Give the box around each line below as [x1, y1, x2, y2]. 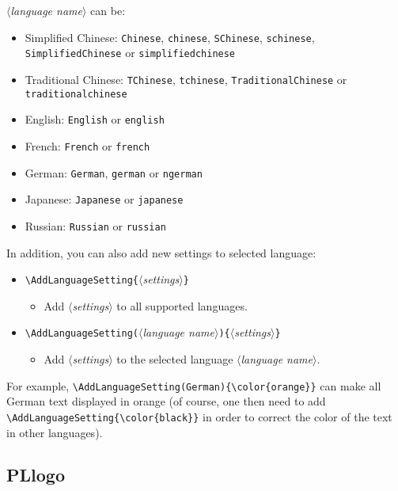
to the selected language [116, 351, 233, 367]
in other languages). [6, 424, 103, 440]
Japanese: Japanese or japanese [25, 191, 184, 207]
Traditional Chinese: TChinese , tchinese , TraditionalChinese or [25, 70, 347, 87]
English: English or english [25, 111, 165, 128]
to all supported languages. [116, 297, 248, 314]
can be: [90, 2, 126, 18]
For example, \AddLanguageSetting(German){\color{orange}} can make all [6, 377, 381, 394]
